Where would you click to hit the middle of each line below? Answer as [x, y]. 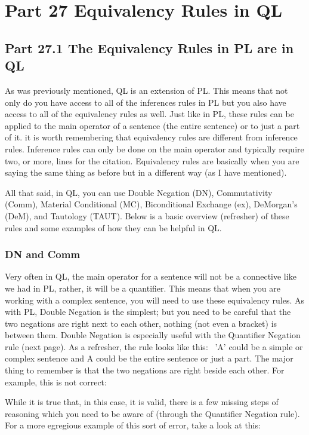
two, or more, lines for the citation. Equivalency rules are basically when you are [152, 160]
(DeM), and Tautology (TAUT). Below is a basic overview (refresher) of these [147, 215]
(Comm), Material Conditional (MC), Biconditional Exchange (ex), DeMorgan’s [151, 204]
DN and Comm [43, 254]
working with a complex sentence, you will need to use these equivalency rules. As [155, 300]
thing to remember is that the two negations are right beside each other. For [145, 370]
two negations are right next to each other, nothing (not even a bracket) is [141, 323]
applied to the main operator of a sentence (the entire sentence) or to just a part [152, 125]
